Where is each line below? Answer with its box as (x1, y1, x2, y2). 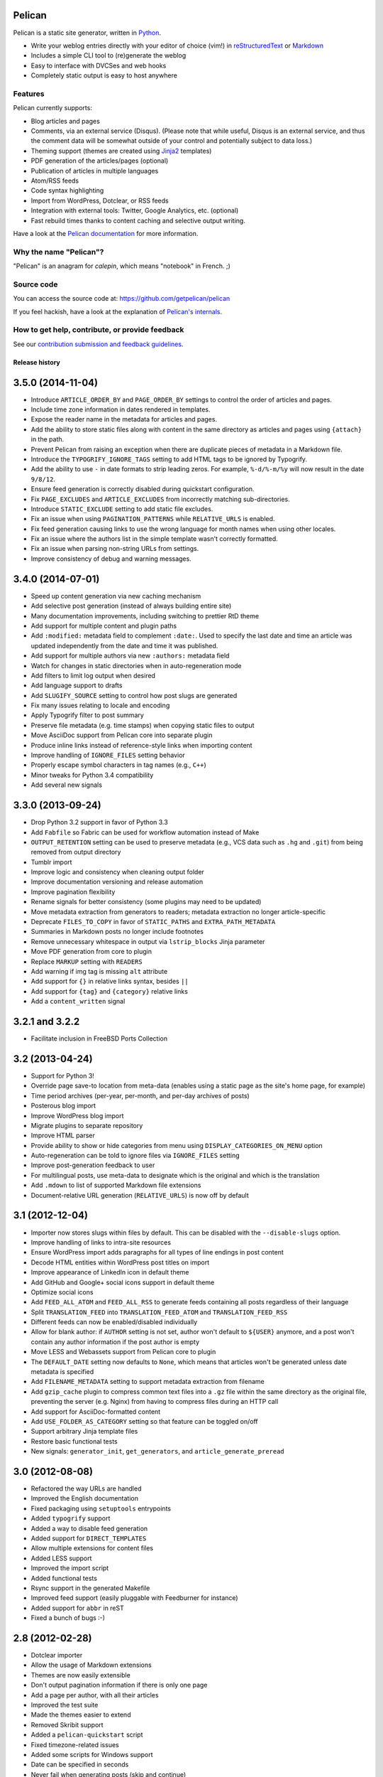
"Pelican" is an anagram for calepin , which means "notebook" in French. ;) (13, 262, 231, 270)
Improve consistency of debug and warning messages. (30, 554, 191, 563)
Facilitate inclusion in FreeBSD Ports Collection (30, 1034, 168, 1043)
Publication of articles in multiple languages (30, 166, 159, 175)
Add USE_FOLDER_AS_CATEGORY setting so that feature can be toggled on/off (30, 1417, 258, 1425)
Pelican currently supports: (13, 104, 92, 112)
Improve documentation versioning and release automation (30, 878, 204, 886)
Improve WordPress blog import (30, 1111, 124, 1120)
